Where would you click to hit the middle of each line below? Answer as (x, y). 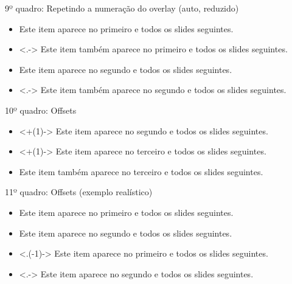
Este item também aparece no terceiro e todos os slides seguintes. (141, 171)
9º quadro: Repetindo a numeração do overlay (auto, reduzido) (122, 8)
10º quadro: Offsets (41, 110)
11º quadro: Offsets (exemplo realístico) (79, 192)
